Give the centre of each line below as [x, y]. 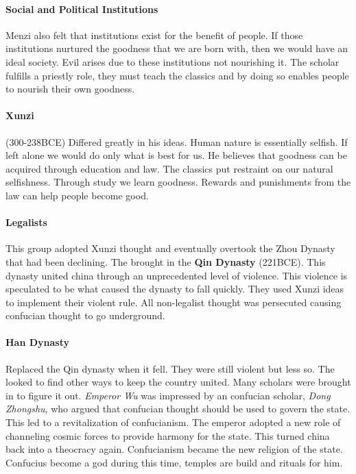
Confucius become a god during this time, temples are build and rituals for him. [174, 462]
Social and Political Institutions [82, 9]
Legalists [26, 222]
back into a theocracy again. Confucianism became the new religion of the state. [174, 449]
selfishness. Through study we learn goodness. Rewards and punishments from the [178, 182]
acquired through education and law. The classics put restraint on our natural [169, 168]
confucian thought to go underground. [85, 315]
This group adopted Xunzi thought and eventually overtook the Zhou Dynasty [170, 248]
